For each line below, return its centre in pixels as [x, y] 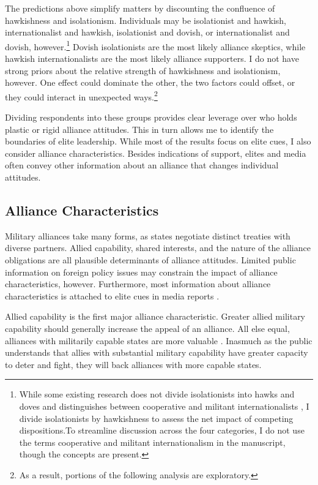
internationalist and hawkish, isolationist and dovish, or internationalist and [147, 32]
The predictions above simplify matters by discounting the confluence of [140, 8]
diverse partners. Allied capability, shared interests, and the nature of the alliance [158, 248]
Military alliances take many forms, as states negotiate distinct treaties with [148, 235]
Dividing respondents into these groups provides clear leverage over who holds [151, 117]
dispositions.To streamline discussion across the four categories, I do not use [162, 430]
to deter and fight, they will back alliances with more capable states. [133, 364]
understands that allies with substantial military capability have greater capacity [157, 352]
